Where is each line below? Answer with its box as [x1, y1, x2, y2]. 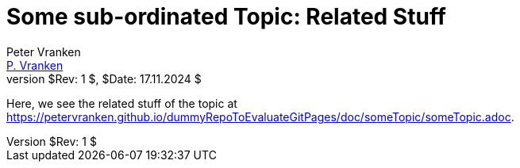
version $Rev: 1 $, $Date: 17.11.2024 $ [6, 71, 202, 86]
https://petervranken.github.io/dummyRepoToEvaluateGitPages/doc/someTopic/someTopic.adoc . [6, 109, 514, 124]
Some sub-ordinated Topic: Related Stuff [6, 3, 447, 30]
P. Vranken [6, 58, 64, 72]
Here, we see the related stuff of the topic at [6, 96, 237, 110]
